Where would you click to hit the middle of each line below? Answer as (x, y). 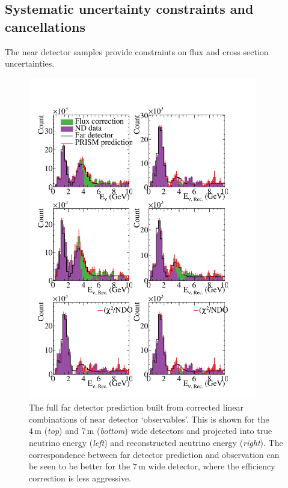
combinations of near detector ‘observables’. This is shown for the (149, 419)
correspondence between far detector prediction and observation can (154, 454)
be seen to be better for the (80, 466)
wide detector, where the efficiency (212, 466)
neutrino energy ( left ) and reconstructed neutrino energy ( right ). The (156, 442)
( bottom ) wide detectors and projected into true (185, 431)
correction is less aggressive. (80, 477)
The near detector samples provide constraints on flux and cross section (137, 51)
